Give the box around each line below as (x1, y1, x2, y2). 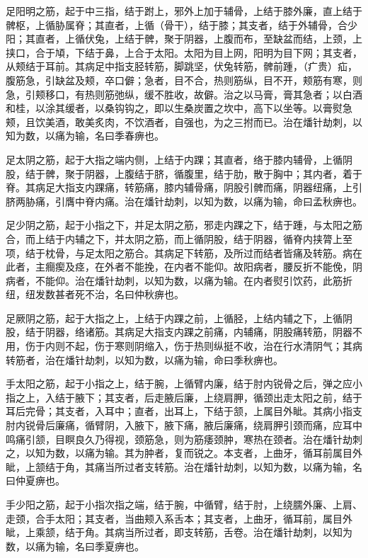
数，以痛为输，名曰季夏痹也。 (6, 538, 144, 553)
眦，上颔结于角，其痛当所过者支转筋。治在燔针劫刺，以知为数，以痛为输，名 (6, 459, 362, 474)
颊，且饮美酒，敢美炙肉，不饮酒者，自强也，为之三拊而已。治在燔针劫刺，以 (6, 114, 362, 129)
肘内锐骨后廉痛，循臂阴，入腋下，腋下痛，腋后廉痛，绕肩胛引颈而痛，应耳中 (6, 418, 362, 433)
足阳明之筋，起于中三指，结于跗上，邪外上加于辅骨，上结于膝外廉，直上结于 (6, 4, 362, 18)
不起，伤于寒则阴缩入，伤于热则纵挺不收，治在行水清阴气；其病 (64, 338, 362, 353)
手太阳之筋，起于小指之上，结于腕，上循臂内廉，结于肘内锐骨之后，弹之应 (6, 376, 352, 391)
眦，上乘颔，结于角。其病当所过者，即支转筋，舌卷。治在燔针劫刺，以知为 (6, 525, 352, 540)
